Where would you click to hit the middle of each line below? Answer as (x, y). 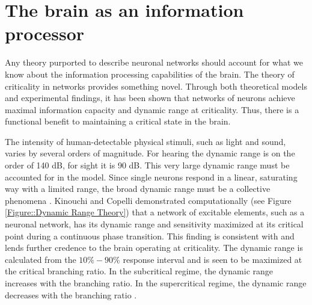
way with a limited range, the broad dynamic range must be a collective (138, 189)
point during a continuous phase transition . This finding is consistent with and (150, 236)
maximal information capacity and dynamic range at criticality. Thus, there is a (152, 109)
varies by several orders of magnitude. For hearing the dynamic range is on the (150, 153)
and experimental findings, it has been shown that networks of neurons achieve (150, 98)
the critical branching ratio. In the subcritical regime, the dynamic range (139, 271)
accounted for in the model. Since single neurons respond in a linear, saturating (151, 177)
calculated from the (41, 259)
